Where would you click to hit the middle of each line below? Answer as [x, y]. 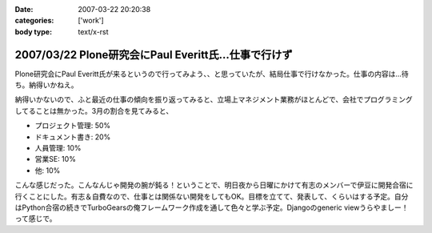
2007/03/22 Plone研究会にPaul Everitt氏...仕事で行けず [154, 55]
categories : [34, 21]
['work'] [91, 21]
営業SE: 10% [55, 159]
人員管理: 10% [58, 148]
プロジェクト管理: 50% [73, 126]
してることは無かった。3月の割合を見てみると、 [94, 110]
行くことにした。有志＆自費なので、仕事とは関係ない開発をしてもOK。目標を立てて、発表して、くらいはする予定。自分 [212, 196]
